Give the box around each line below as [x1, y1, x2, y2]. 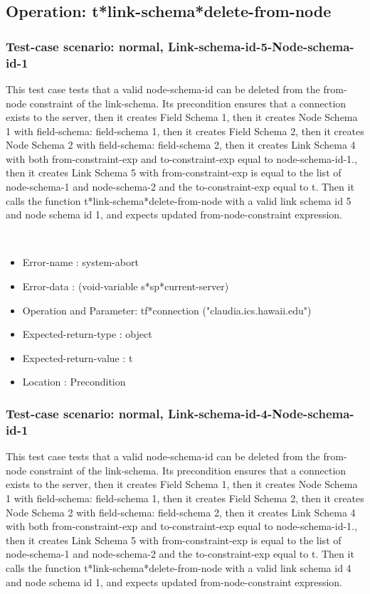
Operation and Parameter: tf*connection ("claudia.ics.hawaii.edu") [22, 302, 312, 317]
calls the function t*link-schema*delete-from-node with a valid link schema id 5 [6, 193, 351, 208]
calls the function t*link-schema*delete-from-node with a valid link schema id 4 [6, 560, 351, 575]
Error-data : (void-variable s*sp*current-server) [22, 279, 229, 294]
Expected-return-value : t [22, 350, 133, 365]
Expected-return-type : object [22, 327, 152, 341]
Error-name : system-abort [22, 255, 139, 270]
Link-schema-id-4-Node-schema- [167, 404, 354, 422]
